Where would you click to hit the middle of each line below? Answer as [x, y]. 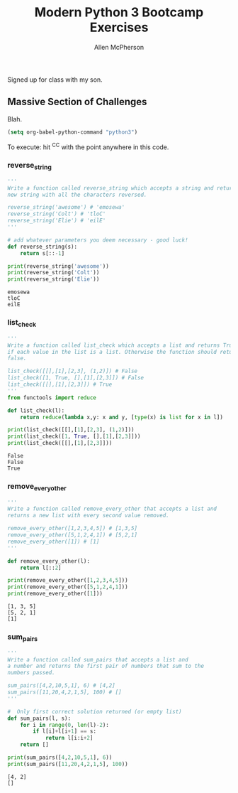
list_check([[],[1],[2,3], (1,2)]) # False [73, 371]
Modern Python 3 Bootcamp [119, 12]
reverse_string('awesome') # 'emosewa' [66, 207]
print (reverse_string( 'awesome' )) [58, 266]
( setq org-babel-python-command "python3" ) [73, 132]
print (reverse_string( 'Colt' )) [53, 273]
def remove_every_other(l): [49, 561]
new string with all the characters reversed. [77, 195]
